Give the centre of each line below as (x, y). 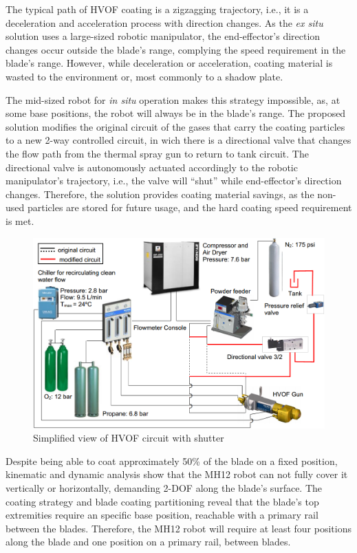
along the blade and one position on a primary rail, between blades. (148, 542)
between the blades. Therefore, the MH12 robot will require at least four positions (178, 528)
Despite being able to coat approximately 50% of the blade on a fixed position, (172, 460)
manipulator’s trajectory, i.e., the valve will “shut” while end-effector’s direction (174, 181)
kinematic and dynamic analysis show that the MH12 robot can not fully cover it (177, 474)
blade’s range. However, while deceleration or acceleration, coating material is (169, 63)
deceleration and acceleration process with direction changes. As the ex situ (164, 22)
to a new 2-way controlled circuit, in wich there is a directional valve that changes (178, 140)
